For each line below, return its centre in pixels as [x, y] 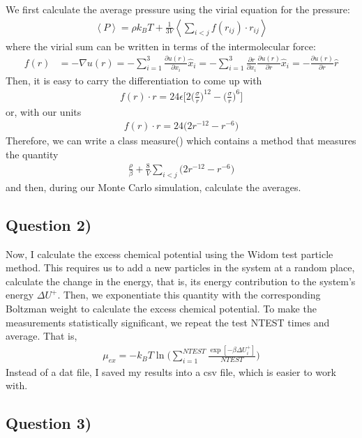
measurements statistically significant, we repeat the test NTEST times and [168, 322]
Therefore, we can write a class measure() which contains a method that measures [181, 141]
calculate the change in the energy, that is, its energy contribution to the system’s [181, 281]
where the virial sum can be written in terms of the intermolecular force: [161, 46]
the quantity [32, 154]
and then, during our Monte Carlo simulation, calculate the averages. [153, 187]
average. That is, [42, 336]
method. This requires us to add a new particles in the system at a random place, [180, 267]
